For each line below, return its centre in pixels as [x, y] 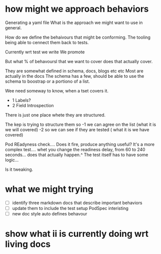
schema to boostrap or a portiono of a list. [47, 81]
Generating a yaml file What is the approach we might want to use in [74, 23]
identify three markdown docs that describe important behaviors [77, 203]
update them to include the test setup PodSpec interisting [70, 208]
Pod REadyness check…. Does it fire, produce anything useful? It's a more [80, 144]
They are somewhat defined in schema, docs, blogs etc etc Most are [74, 71]
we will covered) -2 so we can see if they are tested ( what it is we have [77, 129]
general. [13, 27]
